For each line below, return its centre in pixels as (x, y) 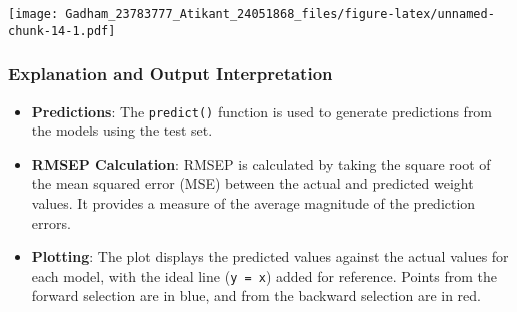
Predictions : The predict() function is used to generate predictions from (262, 110)
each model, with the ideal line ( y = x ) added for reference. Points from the (264, 275)
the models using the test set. (122, 130)
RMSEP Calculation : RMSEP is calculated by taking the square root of (261, 163)
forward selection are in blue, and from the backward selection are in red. (256, 295)
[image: (33, 14)
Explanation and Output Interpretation (170, 73)
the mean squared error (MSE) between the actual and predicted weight (252, 183)
